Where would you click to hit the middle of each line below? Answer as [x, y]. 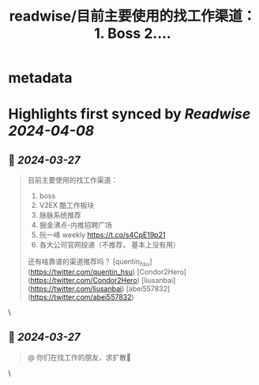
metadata [40, 78]
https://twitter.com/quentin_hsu [81, 272]
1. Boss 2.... [133, 34]
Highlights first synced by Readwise [129, 114]
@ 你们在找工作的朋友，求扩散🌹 [79, 357]
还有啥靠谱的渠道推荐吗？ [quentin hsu [88, 262]
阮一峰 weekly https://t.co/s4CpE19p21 [102, 235]
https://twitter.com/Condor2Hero [84, 280]
